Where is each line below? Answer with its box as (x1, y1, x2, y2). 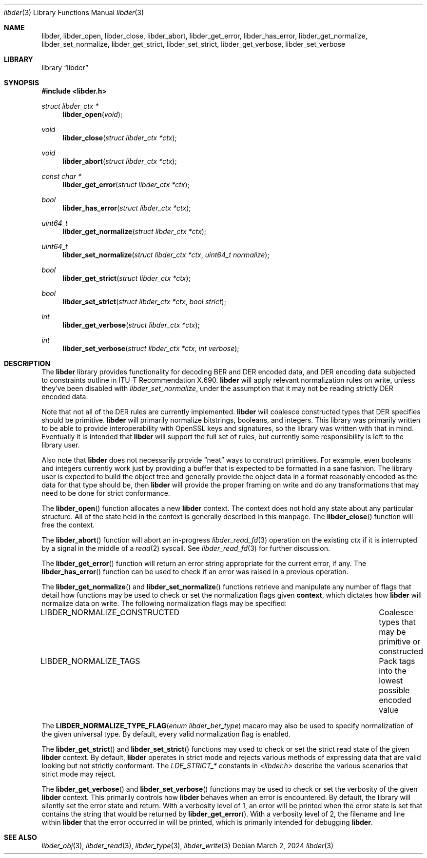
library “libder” (41, 63, 89, 72)
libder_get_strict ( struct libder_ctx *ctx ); (62, 274, 191, 282)
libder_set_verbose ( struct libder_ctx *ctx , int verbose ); (62, 344, 239, 352)
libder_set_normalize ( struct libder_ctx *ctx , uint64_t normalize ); (62, 251, 270, 259)
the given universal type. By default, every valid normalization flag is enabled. (41, 730, 291, 738)
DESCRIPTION (4, 359, 51, 368)
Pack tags (379, 656, 415, 666)
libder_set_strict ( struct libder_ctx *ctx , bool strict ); (62, 297, 226, 306)
